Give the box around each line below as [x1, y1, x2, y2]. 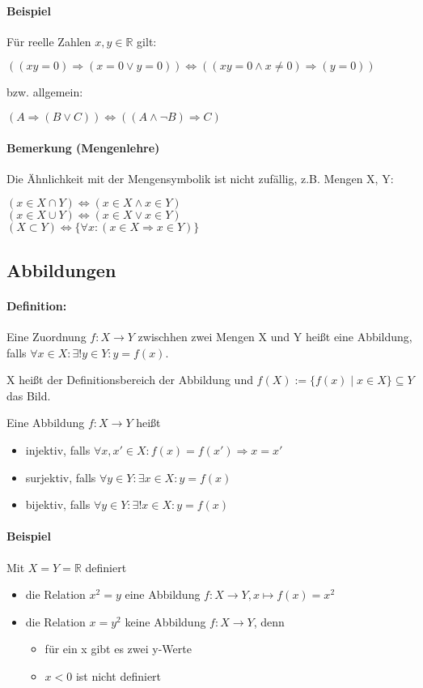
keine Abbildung [125, 613, 206, 630]
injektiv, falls [25, 441, 91, 458]
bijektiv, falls [25, 496, 91, 513]
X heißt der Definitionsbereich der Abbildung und [6, 371, 253, 388]
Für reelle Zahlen [6, 32, 91, 49]
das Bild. [6, 387, 51, 404]
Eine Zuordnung [6, 327, 87, 344]
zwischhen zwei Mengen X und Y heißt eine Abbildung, [137, 327, 412, 344]
